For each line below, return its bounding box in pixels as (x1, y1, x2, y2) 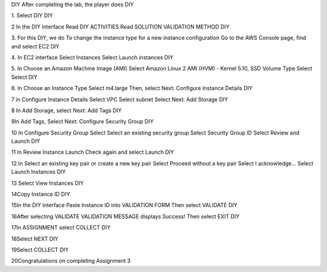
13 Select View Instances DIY (11, 179, 84, 187)
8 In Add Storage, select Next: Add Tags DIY (11, 107, 122, 114)
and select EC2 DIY (11, 42, 60, 50)
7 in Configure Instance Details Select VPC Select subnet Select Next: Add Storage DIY (11, 96, 228, 103)
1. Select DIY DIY (11, 12, 53, 19)
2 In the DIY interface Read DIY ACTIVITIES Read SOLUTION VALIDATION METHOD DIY (11, 23, 230, 30)
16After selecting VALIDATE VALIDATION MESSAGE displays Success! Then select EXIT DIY (11, 213, 240, 220)
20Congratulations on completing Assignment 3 (11, 257, 131, 265)
